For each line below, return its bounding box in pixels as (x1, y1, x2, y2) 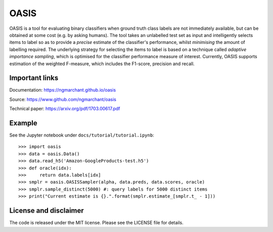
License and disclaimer (9, 206, 84, 215)
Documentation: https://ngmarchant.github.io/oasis (9, 87, 116, 93)
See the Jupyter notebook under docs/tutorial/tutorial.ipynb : (9, 132, 154, 138)
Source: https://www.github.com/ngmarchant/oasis (9, 96, 116, 102)
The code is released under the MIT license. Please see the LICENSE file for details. (9, 220, 184, 226)
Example (9, 119, 37, 127)
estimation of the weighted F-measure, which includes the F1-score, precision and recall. (9, 61, 195, 67)
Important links (9, 74, 59, 82)
